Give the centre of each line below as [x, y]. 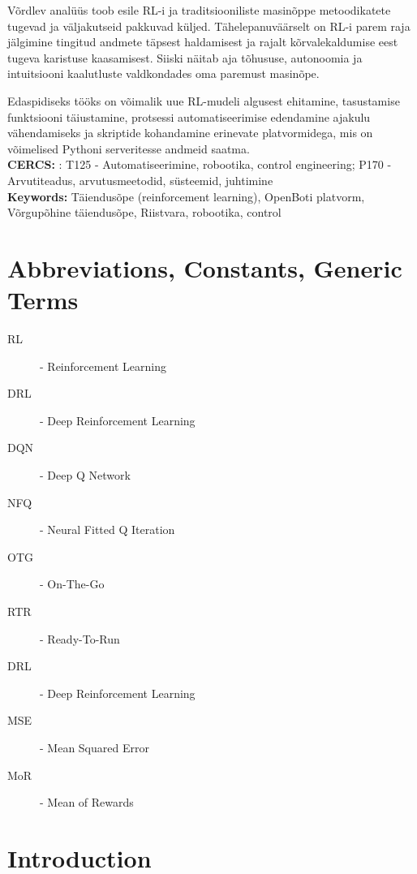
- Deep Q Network [85, 475]
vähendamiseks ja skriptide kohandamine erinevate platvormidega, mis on [190, 133]
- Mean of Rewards [87, 802]
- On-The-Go [72, 584]
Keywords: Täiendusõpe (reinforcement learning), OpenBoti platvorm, [186, 196]
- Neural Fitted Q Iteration [107, 530]
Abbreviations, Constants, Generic [205, 267]
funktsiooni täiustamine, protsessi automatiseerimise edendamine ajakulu [189, 116]
